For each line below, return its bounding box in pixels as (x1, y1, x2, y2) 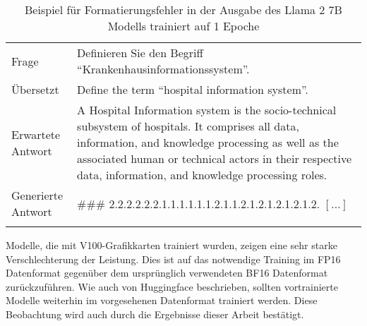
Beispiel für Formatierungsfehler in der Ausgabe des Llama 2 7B (25, 1, 342, 18)
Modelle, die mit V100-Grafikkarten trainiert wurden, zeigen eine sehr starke (6, 238, 337, 252)
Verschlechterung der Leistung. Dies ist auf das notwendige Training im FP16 (6, 251, 341, 266)
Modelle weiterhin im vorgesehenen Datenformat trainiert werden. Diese (6, 293, 318, 308)
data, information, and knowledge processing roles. (77, 167, 327, 183)
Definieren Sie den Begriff (77, 44, 203, 61)
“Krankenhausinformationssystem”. (77, 61, 250, 77)
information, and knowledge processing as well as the (77, 134, 339, 150)
